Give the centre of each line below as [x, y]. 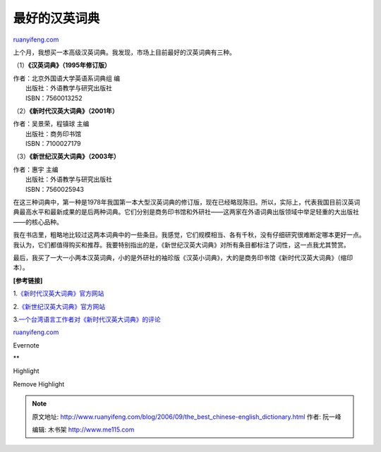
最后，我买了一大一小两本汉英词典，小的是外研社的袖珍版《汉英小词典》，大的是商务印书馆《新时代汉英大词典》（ [177, 257]
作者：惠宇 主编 [36, 169]
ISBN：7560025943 [55, 189]
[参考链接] [28, 280]
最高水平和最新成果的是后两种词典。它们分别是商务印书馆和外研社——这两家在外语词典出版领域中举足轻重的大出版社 [189, 212]
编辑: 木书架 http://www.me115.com [83, 429]
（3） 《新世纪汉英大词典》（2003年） [66, 157]
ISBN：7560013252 [54, 98]
